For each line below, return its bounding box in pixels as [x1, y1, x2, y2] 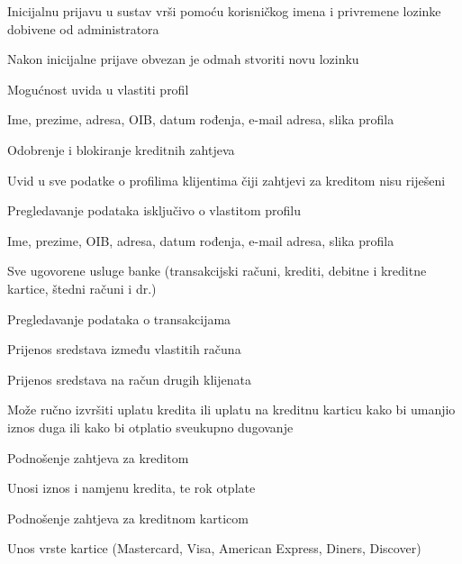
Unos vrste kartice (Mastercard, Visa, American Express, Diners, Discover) [7, 539, 421, 558]
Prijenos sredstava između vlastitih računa [7, 340, 241, 359]
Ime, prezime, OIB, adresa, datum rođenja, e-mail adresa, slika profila [7, 231, 394, 250]
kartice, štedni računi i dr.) [7, 278, 157, 297]
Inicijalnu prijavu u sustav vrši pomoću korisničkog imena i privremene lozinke [7, 2, 441, 20]
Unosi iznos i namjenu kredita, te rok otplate [7, 478, 256, 497]
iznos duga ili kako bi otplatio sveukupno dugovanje [7, 417, 294, 436]
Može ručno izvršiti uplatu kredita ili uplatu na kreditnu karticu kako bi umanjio [7, 400, 456, 419]
